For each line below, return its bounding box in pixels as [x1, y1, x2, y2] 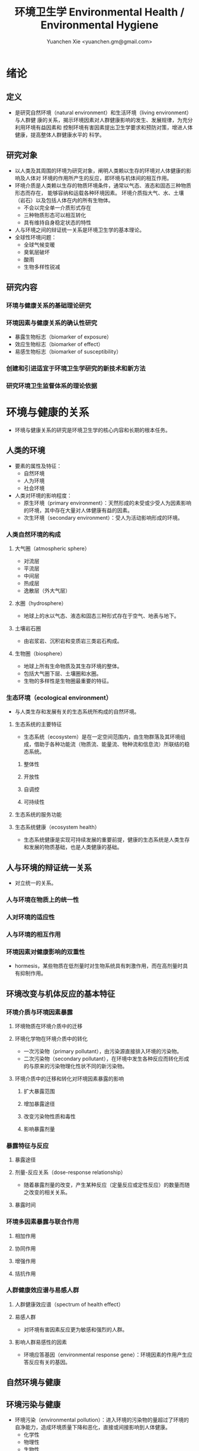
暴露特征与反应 [6, 1141, 49, 1150]
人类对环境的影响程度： [14, 492, 72, 499]
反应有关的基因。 [28, 1358, 71, 1365]
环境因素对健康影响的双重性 [6, 948, 85, 956]
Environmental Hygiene [40, 18, 159, 32]
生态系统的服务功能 [14, 811, 62, 818]
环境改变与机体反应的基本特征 [6, 989, 115, 999]
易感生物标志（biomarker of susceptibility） [14, 348, 122, 355]
